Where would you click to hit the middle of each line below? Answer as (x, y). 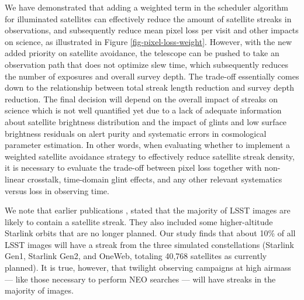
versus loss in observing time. (57, 190)
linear (15, 179)
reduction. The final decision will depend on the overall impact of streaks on (141, 99)
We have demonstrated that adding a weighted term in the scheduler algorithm (146, 7)
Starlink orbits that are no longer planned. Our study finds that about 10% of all (150, 233)
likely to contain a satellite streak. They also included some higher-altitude (139, 221)
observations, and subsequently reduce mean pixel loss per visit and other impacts (152, 30)
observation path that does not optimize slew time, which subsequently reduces (147, 64)
